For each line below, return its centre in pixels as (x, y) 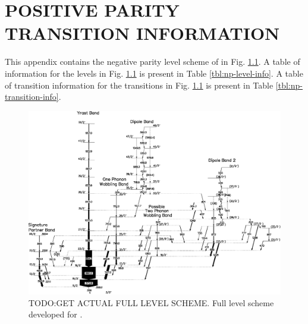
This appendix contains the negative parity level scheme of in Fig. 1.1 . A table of (153, 62)
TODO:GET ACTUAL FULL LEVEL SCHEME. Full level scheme (151, 302)
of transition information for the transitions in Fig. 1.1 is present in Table (139, 85)
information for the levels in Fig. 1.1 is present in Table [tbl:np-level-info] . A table (154, 73)
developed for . (56, 314)
